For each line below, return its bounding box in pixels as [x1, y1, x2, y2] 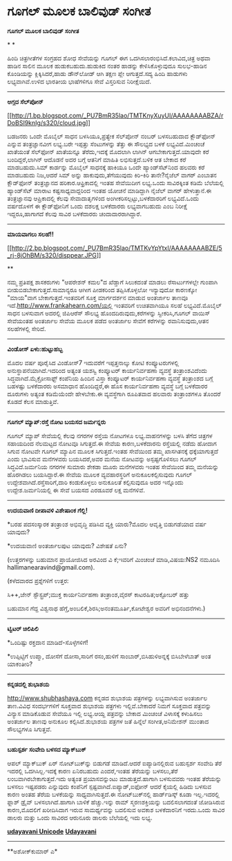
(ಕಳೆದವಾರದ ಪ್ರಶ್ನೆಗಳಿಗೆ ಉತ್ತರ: [7, 577, 69, 585]
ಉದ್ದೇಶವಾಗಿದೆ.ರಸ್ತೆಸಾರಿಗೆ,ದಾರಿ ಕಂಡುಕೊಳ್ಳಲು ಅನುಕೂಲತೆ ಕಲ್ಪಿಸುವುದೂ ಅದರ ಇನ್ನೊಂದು [7, 478, 184, 486]
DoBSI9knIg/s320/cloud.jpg [7, 118, 86, 127]
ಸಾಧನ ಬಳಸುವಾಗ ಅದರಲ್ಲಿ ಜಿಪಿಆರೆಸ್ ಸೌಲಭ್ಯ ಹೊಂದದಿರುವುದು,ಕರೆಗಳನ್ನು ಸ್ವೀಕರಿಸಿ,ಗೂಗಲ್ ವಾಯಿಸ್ [7, 309, 211, 317]
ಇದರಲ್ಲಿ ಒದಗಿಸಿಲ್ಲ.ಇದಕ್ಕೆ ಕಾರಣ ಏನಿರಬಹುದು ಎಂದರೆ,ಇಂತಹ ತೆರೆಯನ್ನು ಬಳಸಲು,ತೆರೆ [7, 766, 178, 775]
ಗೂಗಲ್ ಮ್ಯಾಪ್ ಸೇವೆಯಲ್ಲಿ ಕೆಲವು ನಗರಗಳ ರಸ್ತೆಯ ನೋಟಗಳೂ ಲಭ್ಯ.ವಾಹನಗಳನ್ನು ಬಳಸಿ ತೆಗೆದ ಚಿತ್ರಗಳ [7, 432, 213, 440]
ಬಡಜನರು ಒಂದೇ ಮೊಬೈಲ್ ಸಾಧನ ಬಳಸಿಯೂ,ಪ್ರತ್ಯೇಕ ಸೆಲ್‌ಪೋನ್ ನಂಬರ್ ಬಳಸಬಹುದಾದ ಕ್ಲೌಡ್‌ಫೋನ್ [7, 132, 216, 140]
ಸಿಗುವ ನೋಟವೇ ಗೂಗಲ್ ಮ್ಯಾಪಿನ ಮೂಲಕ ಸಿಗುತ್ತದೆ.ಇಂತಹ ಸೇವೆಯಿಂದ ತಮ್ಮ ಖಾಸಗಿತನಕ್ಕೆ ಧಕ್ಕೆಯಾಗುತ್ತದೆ [7, 447, 219, 455]
